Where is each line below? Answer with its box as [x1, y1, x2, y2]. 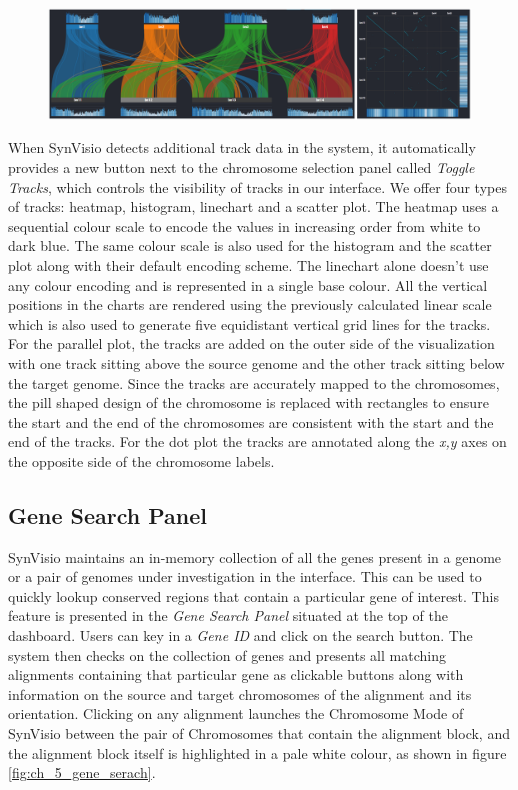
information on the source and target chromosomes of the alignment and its [8, 683, 472, 704]
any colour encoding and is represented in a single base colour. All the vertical [8, 274, 488, 295]
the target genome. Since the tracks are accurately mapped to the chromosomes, [8, 372, 500, 393]
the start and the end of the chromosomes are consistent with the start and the [8, 411, 494, 432]
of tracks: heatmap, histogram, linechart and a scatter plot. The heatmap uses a [8, 196, 499, 217]
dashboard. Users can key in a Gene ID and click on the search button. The [8, 625, 473, 646]
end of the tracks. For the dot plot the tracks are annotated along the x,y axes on [8, 431, 507, 452]
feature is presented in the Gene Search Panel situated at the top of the [8, 605, 448, 626]
